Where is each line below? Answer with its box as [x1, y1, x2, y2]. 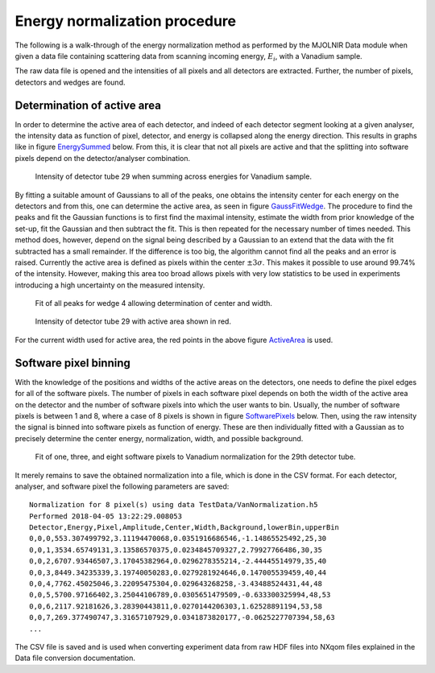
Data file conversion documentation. [14, 653, 136, 663]
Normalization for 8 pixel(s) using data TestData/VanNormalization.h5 [29, 500, 318, 510]
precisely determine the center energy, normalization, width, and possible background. [14, 433, 304, 443]
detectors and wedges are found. [14, 77, 126, 87]
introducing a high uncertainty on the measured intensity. [14, 280, 205, 290]
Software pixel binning [14, 356, 130, 370]
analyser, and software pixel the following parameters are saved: [14, 481, 230, 491]
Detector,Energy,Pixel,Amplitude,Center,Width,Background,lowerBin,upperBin [29, 523, 340, 532]
